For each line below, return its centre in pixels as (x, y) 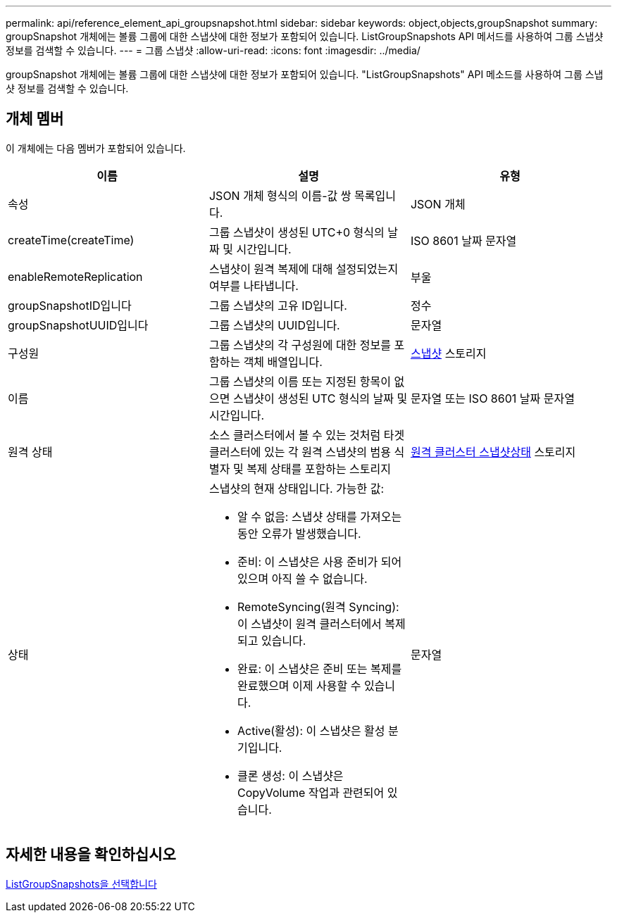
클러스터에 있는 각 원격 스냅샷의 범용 (300, 452)
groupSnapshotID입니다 (70, 305)
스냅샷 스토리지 (448, 353)
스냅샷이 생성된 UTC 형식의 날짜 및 (320, 398)
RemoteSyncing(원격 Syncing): (318, 606)
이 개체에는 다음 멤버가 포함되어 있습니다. (96, 148)
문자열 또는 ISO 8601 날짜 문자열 (492, 398)
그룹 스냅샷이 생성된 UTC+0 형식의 (297, 232)
